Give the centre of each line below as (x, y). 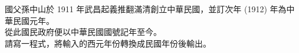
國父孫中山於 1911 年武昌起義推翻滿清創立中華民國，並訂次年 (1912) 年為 (146, 9)
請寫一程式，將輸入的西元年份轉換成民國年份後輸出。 (108, 43)
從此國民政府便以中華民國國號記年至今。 (83, 32)
